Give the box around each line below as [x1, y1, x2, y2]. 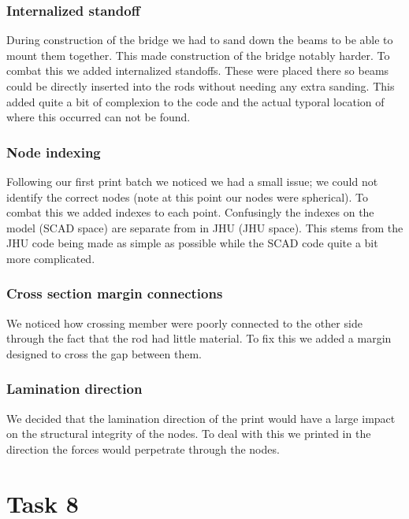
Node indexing [6, 142, 101, 161]
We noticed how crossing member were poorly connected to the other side [6, 314, 363, 331]
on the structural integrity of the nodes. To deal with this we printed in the [6, 425, 371, 442]
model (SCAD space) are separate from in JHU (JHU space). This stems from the [6, 219, 403, 235]
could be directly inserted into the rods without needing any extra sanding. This [6, 78, 395, 94]
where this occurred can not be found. [6, 109, 191, 125]
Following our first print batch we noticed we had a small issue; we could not [6, 173, 378, 189]
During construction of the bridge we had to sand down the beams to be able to [6, 32, 393, 48]
